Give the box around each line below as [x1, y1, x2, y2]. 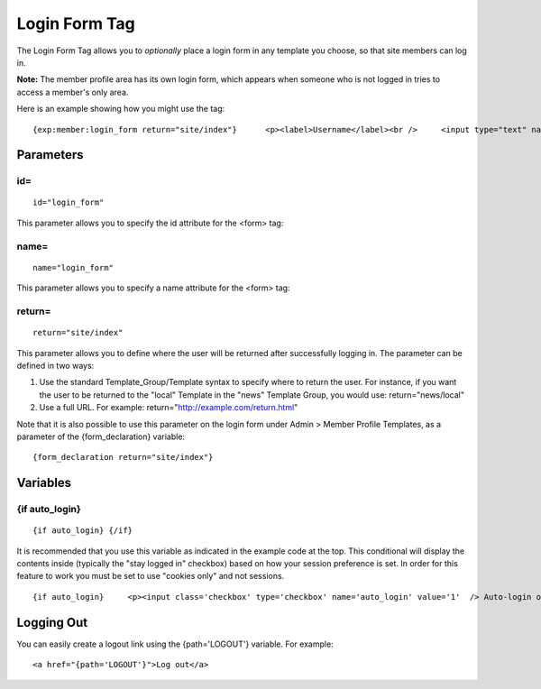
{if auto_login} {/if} [32, 526, 133, 536]
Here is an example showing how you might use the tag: [16, 104, 225, 115]
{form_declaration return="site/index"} [32, 452, 214, 463]
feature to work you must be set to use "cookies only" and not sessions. [16, 571, 285, 582]
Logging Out [16, 614, 88, 630]
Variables [16, 475, 72, 491]
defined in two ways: [16, 360, 95, 371]
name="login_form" [32, 262, 115, 272]
